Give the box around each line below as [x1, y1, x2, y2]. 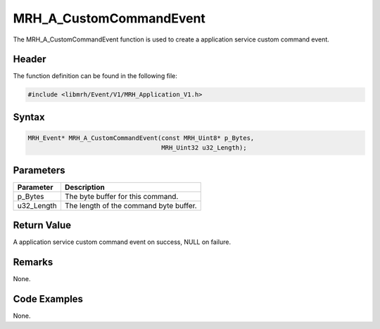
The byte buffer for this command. [64, 191, 179, 201]
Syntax [13, 111, 45, 123]
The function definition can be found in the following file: [13, 72, 177, 80]
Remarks [13, 257, 53, 269]
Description [64, 182, 105, 192]
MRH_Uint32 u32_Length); [161, 144, 247, 152]
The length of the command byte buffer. [64, 200, 197, 210]
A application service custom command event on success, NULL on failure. [13, 238, 232, 246]
